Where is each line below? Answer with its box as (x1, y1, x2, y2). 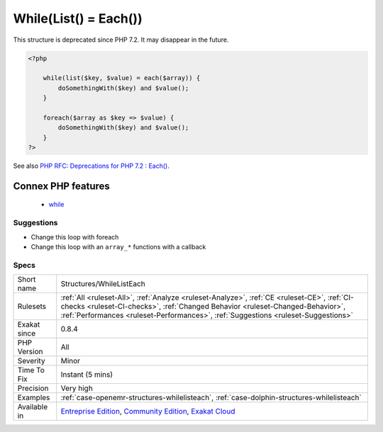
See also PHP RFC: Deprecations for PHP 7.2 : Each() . (13, 161, 170, 170)
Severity (17, 356, 45, 366)
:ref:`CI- (327, 292, 354, 302)
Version (17, 347, 43, 357)
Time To (17, 365, 45, 375)
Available (17, 402, 48, 412)
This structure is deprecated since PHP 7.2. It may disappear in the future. (13, 35, 230, 44)
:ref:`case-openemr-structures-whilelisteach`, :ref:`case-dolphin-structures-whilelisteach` (60, 393, 362, 403)
